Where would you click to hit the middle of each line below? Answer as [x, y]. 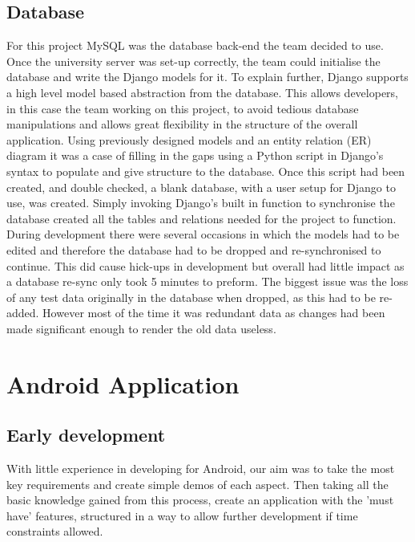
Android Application [123, 383]
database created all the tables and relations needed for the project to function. [201, 218]
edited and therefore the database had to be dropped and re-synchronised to [194, 249]
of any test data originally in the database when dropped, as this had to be [191, 297]
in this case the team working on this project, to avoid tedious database [183, 108]
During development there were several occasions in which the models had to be [203, 234]
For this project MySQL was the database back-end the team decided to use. [195, 45]
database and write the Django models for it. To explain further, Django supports [207, 77]
